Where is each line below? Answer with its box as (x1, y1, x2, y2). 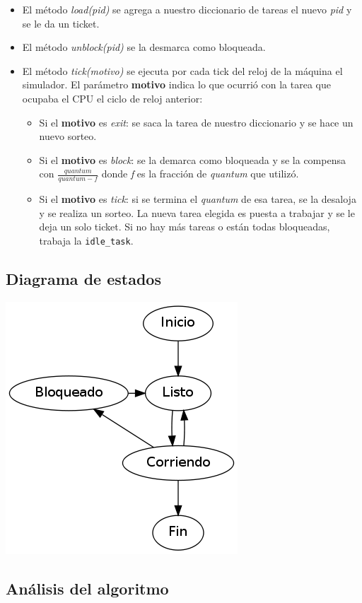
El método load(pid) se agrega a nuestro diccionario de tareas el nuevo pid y (22, 2, 352, 16)
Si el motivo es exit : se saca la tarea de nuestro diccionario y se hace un (39, 115, 354, 129)
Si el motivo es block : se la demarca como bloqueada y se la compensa (39, 152, 346, 167)
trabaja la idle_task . (39, 233, 134, 247)
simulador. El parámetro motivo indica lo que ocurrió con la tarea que (22, 77, 331, 92)
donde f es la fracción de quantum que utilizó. (101, 166, 299, 181)
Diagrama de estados (6, 268, 161, 289)
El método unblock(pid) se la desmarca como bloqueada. (22, 40, 266, 54)
